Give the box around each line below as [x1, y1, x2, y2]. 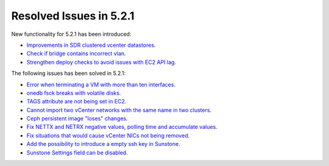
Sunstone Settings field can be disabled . [26, 149, 128, 156]
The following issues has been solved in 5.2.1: [11, 70, 126, 77]
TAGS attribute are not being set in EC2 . [26, 98, 127, 105]
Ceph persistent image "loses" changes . [26, 115, 128, 122]
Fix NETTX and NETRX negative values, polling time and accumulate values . [26, 123, 218, 131]
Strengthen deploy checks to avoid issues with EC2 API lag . [26, 58, 177, 66]
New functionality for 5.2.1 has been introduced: [11, 30, 132, 38]
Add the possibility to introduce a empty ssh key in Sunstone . [26, 140, 180, 148]
